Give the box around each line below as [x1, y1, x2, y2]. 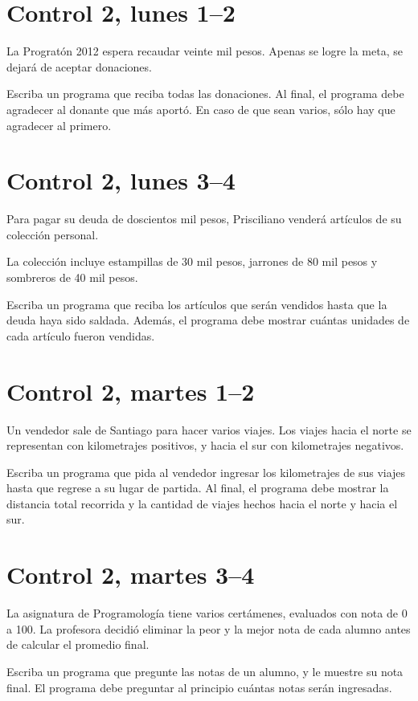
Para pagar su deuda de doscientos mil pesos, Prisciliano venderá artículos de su [6, 210, 402, 227]
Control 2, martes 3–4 [6, 558, 255, 591]
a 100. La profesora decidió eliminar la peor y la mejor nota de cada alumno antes [6, 620, 411, 637]
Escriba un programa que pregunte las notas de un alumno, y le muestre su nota [6, 662, 404, 679]
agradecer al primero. [6, 116, 112, 133]
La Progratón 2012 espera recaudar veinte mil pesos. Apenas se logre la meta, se [6, 43, 403, 59]
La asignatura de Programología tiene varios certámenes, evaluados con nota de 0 [6, 605, 408, 622]
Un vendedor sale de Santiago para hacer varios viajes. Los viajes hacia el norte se [6, 421, 412, 438]
